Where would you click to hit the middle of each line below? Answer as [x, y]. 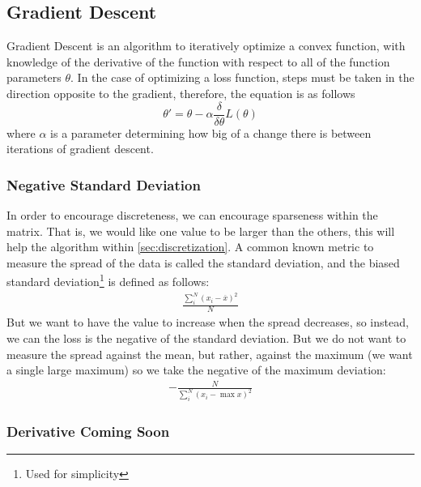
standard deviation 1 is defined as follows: [108, 280]
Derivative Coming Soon [88, 431]
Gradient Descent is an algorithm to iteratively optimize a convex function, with [206, 46]
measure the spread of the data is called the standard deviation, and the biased [203, 262]
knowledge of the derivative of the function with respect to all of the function [198, 61]
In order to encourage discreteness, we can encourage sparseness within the [192, 215]
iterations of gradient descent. [80, 149]
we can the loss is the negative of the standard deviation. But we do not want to [206, 337]
